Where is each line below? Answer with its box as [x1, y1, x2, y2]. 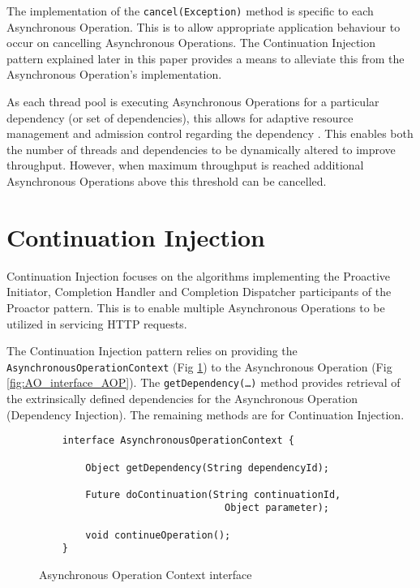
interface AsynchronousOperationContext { [62, 435, 294, 447]
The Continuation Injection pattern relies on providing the [6, 342, 298, 359]
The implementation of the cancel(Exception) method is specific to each [6, 2, 374, 19]
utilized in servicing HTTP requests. [6, 315, 187, 332]
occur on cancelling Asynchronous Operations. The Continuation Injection [6, 34, 375, 51]
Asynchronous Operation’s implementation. [6, 66, 222, 83]
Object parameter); [225, 502, 329, 514]
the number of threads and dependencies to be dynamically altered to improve [6, 140, 396, 157]
